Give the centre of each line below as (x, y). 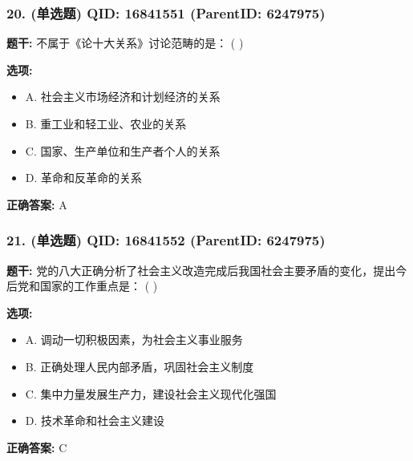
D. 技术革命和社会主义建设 (95, 421)
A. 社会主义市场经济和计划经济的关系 (123, 97)
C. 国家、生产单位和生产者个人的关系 (123, 150)
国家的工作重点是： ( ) (99, 286)
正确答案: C (37, 447)
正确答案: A (37, 204)
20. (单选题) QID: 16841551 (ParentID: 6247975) (166, 12)
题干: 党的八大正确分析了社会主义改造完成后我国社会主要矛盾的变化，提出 (201, 270)
